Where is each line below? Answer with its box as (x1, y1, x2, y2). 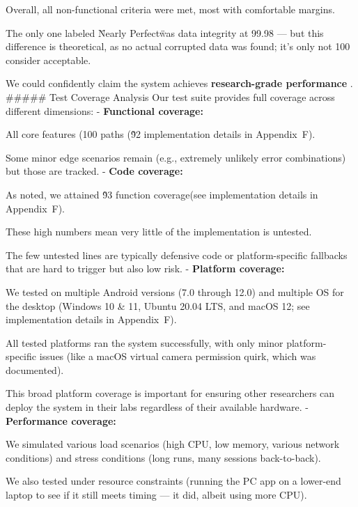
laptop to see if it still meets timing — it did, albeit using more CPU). (6, 487, 307, 502)
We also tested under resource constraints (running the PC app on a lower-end (6, 474, 341, 488)
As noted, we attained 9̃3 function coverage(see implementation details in (6, 187, 318, 201)
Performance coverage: (6, 413, 116, 428)
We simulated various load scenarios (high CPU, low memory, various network (6, 437, 340, 451)
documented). (6, 362, 64, 377)
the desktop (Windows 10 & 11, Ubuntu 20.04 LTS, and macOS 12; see (6, 298, 310, 313)
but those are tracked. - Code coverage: (6, 164, 183, 178)
